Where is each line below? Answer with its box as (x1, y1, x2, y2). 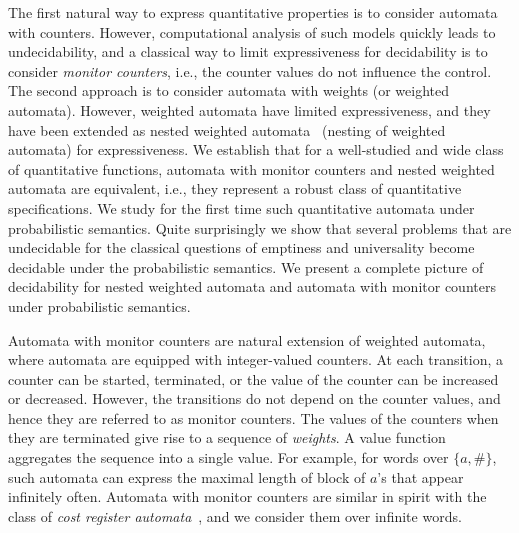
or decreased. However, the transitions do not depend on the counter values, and (8, 388, 501, 409)
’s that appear (377, 466, 464, 487)
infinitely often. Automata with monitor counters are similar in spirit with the (8, 486, 487, 507)
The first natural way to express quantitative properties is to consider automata (8, 2, 498, 22)
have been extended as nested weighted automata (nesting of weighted (8, 119, 446, 140)
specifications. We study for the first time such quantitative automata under (8, 197, 475, 218)
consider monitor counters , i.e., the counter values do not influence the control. (8, 60, 492, 81)
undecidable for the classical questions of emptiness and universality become (8, 237, 475, 258)
